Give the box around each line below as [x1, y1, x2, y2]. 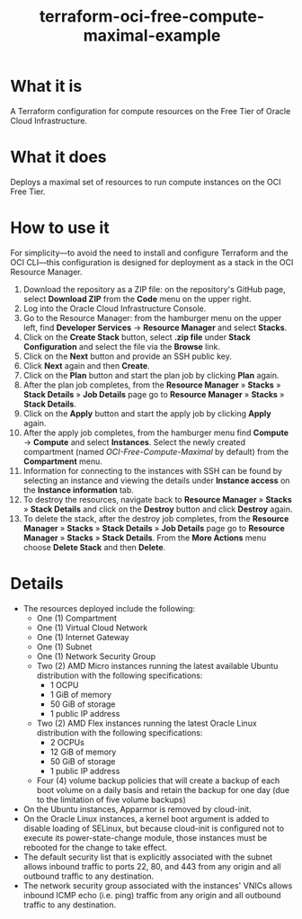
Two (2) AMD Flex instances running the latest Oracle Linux [36, 718, 257, 728]
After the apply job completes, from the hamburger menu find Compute [22, 427, 289, 438]
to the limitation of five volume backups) [36, 794, 187, 805]
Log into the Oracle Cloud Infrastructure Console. [22, 303, 207, 314]
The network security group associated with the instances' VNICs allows [22, 879, 293, 891]
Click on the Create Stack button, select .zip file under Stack [22, 331, 251, 343]
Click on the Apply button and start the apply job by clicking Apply [22, 407, 272, 419]
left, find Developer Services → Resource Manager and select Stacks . [22, 322, 288, 333]
